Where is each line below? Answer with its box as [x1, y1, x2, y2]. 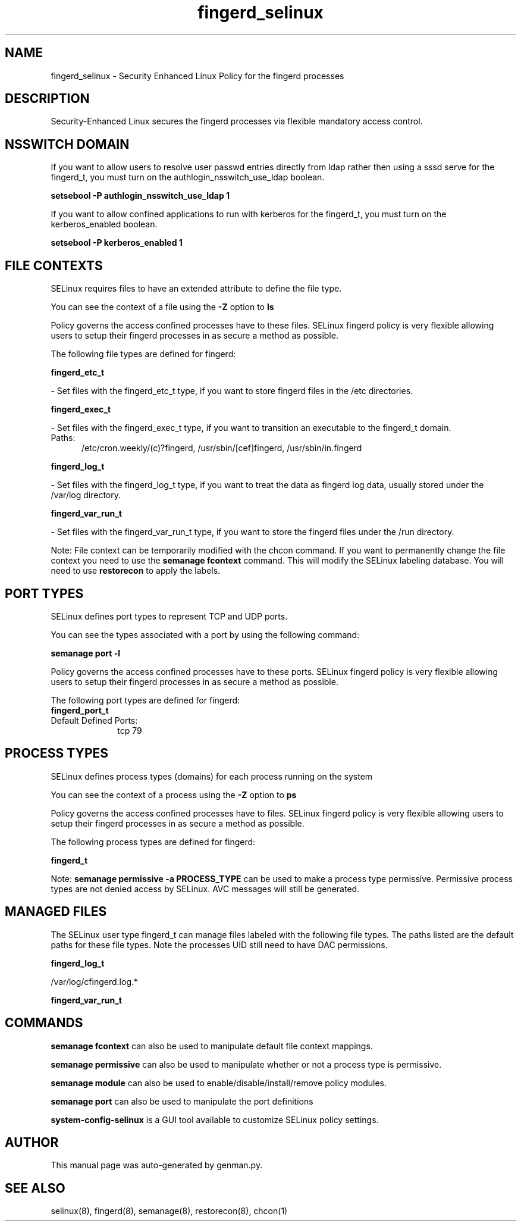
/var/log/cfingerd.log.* [51, 976, 139, 987]
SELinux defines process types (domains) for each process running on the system [51, 771, 373, 781]
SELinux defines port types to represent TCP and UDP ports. [51, 611, 288, 621]
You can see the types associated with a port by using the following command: [51, 629, 360, 640]
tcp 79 [117, 725, 142, 736]
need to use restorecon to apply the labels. [51, 565, 221, 576]
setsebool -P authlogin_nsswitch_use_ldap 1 [51, 190, 230, 201]
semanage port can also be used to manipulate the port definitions [51, 1096, 313, 1106]
